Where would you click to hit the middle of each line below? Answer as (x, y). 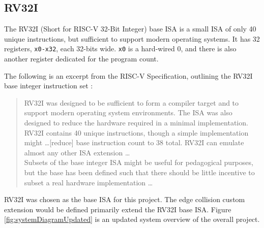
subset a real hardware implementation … (89, 182)
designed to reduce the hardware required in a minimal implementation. (136, 123)
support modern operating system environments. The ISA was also (128, 112)
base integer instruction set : (49, 86)
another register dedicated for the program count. (81, 59)
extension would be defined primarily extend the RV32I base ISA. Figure (118, 209)
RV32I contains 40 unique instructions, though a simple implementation (136, 132)
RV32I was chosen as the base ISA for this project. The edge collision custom (125, 199)
